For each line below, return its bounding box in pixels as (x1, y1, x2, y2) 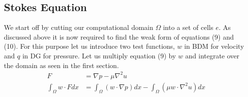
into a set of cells (163, 22, 214, 32)
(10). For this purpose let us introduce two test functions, (4, 41, 175, 51)
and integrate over (185, 50, 240, 60)
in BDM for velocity (184, 41, 244, 51)
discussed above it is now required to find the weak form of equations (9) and (4, 31, 234, 42)
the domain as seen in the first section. (4, 60, 119, 70)
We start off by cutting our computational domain (4, 22, 153, 32)
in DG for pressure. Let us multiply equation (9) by (22, 50, 176, 60)
